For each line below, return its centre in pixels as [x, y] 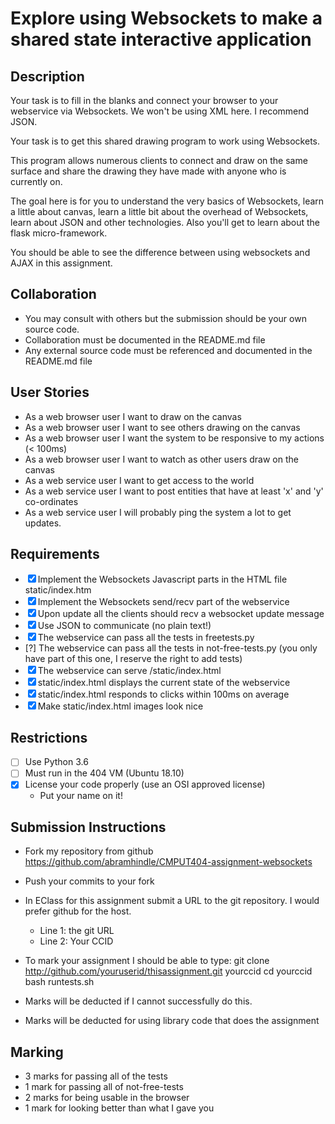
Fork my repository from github [89, 851]
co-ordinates [51, 501]
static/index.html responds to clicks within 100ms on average [163, 694]
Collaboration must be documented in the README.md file [145, 339]
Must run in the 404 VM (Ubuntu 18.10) [104, 773]
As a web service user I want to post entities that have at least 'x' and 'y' [174, 491]
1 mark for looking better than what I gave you [119, 1108]
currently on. [36, 181]
